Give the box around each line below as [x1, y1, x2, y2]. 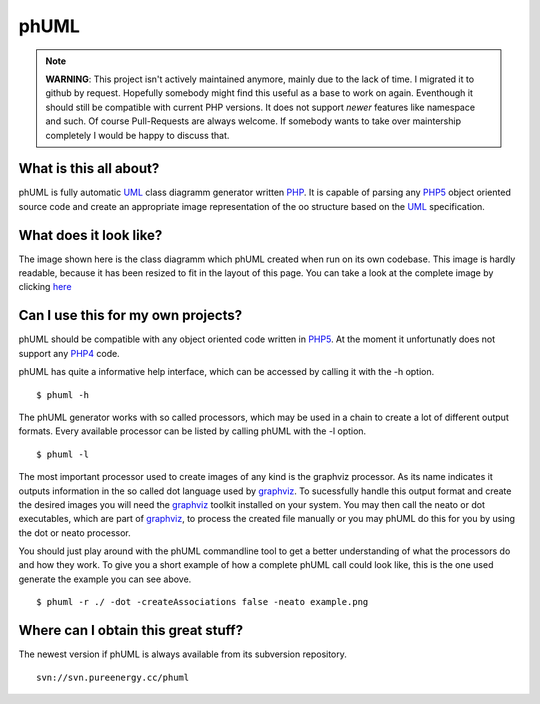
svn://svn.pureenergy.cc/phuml [36, 671, 190, 683]
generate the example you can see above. [18, 573, 192, 585]
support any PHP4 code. [18, 347, 120, 359]
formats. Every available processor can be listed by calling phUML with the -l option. [18, 425, 367, 437]
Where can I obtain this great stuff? [18, 622, 244, 639]
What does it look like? [18, 226, 163, 244]
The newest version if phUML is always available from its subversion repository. [18, 648, 347, 660]
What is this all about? [18, 160, 160, 177]
